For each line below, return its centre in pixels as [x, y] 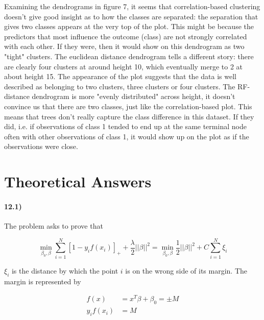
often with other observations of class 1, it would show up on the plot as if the [127, 136]
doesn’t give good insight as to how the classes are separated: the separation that [131, 16]
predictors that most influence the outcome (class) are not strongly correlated [126, 36]
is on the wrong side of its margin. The [186, 270]
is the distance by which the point [65, 270]
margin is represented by [43, 281]
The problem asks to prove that [54, 226]
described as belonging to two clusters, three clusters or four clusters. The [120, 86]
